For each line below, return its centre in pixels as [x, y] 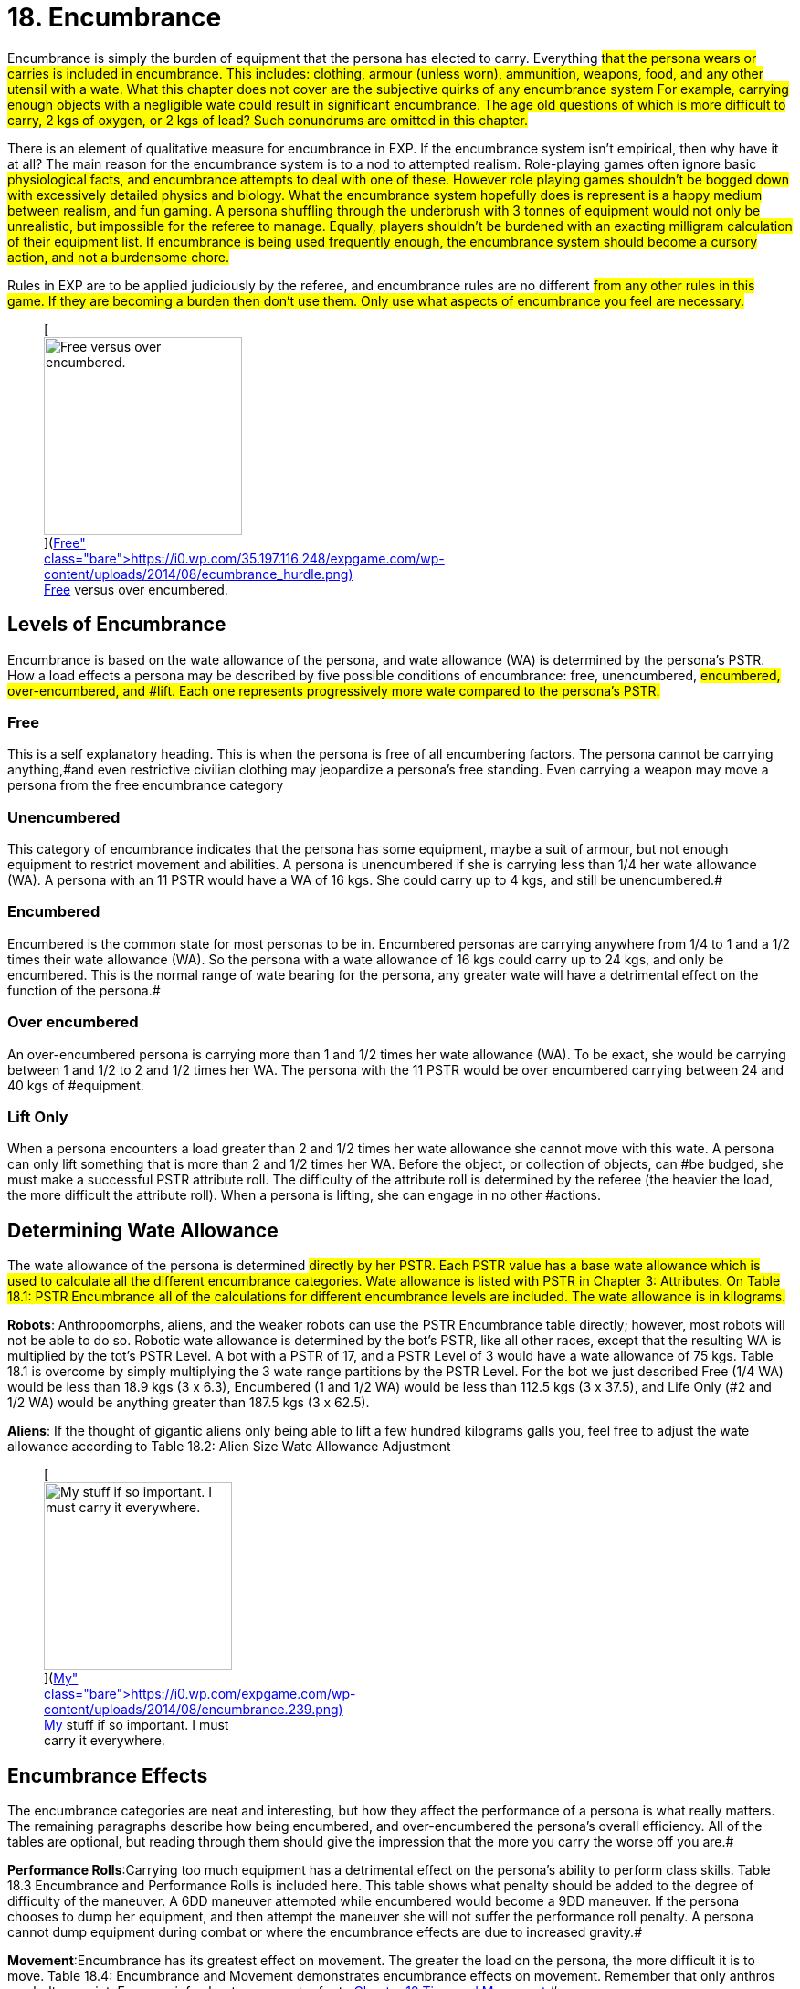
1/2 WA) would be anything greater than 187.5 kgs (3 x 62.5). [189, 1403]
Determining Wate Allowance [143, 1230]
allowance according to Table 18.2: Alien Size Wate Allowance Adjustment [229, 1447]
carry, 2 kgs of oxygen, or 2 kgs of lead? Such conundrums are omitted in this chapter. [268, 120]
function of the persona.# [84, 990]
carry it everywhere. [105, 1741]
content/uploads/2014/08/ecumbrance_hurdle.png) [199, 574]
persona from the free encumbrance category [146, 785]
